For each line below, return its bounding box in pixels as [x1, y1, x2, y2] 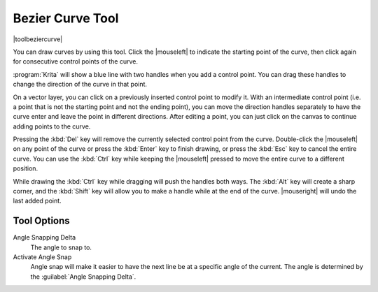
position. [13, 164, 38, 173]
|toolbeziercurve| [13, 35, 63, 43]
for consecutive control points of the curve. [13, 57, 138, 66]
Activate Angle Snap [13, 253, 72, 261]
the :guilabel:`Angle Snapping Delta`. [30, 272, 136, 281]
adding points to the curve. [13, 122, 91, 131]
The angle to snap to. [30, 243, 92, 251]
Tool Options [13, 215, 70, 227]
